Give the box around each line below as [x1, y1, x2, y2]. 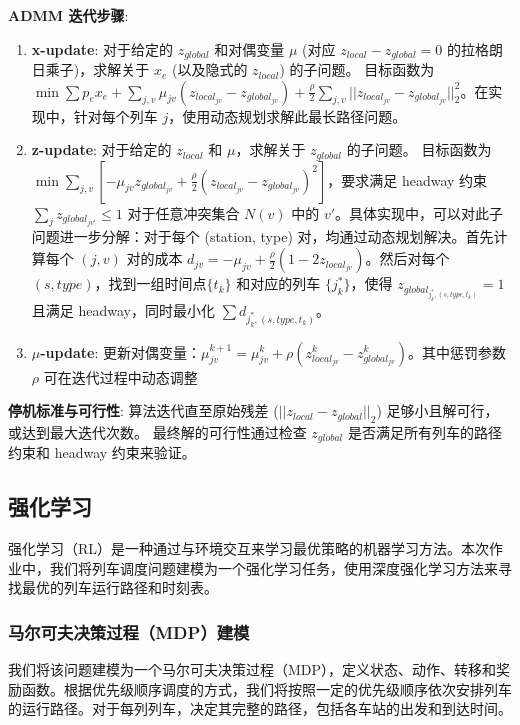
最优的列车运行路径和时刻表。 [21, 577, 218, 598]
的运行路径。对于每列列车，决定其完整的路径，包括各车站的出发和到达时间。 [8, 698, 512, 719]
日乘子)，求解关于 [31, 59, 150, 80]
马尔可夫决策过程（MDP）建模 [8, 619, 250, 644]
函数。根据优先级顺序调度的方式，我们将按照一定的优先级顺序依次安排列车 [21, 678, 512, 699]
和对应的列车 [236, 273, 321, 294]
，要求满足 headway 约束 [327, 169, 488, 190]
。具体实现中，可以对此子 [335, 202, 504, 223]
